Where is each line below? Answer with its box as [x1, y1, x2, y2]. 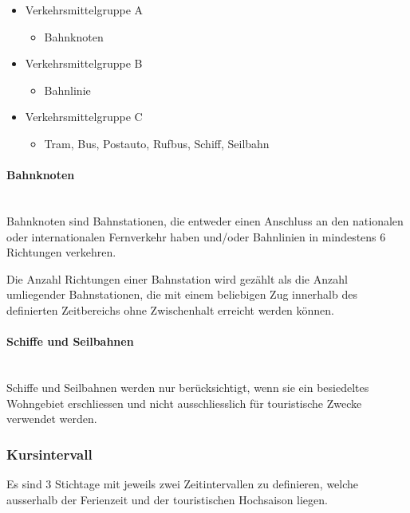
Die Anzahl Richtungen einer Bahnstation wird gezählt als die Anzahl [6, 270, 348, 287]
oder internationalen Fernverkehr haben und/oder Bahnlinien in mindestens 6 [6, 228, 386, 245]
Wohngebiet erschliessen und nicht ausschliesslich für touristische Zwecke [6, 394, 362, 411]
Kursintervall [6, 444, 93, 464]
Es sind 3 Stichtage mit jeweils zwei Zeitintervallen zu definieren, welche [6, 475, 359, 491]
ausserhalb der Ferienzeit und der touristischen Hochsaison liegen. [6, 491, 328, 507]
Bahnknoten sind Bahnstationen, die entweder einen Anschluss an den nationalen [6, 212, 404, 229]
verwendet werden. [6, 410, 97, 427]
